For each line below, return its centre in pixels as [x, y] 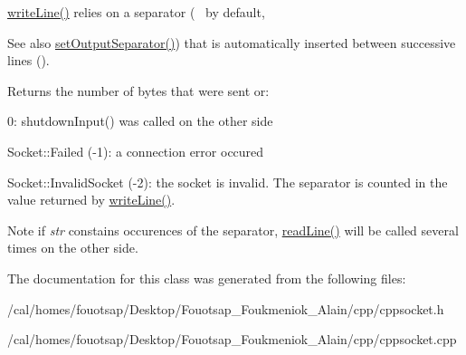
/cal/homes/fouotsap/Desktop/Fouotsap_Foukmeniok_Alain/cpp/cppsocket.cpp [232, 339]
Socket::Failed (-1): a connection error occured [136, 151]
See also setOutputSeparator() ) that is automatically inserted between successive [232, 42]
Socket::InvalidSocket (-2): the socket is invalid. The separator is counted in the [228, 182]
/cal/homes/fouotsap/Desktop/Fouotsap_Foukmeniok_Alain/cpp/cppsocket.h [226, 308]
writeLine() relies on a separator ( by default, [136, 12]
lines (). [29, 60]
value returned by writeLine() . [91, 200]
